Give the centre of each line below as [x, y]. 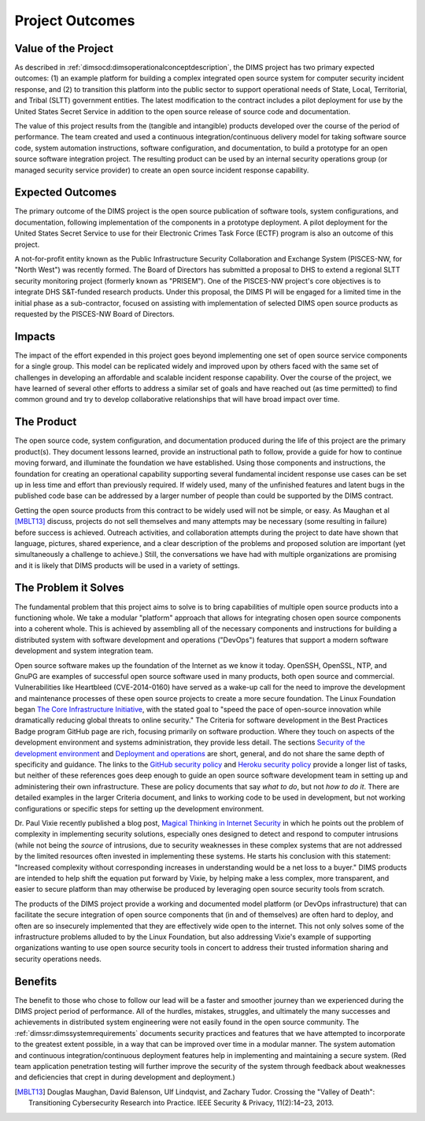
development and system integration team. [84, 651]
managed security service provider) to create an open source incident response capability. [162, 170]
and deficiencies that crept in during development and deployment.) [125, 1077]
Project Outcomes [75, 20]
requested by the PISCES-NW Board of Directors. [94, 314]
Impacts [35, 336]
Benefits [36, 981]
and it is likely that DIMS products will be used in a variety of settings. [127, 565]
